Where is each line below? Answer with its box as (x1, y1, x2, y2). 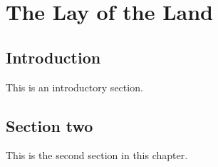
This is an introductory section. (6, 79, 143, 94)
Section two (6, 114, 93, 136)
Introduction (6, 46, 101, 68)
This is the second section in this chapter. (6, 148, 188, 163)
